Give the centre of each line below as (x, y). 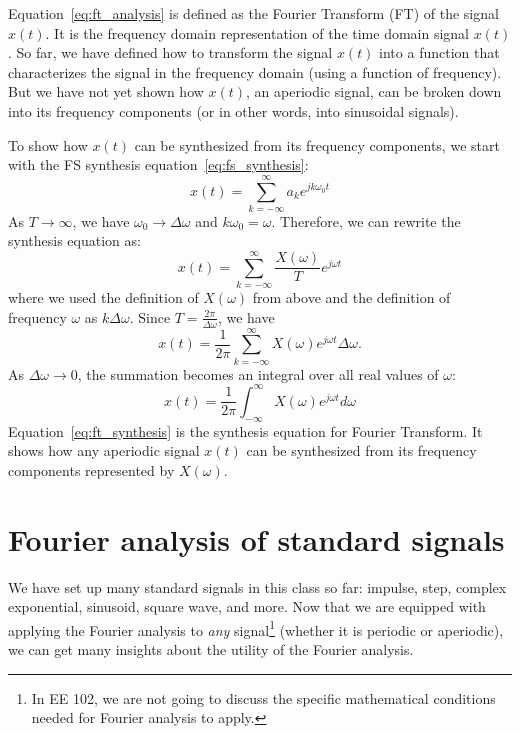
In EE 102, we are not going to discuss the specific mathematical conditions (263, 697)
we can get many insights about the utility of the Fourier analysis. (211, 648)
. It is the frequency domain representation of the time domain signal (257, 32)
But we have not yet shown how (106, 91)
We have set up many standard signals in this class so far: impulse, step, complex (257, 586)
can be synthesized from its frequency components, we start (317, 144)
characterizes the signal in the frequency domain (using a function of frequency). (255, 71)
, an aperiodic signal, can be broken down (374, 91)
